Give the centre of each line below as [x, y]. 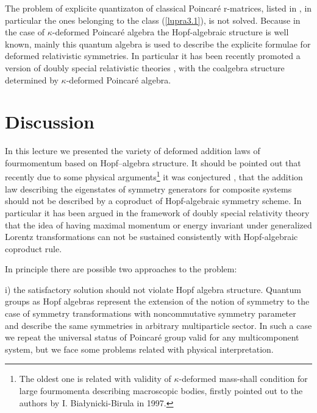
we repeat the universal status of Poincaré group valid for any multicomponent [152, 337]
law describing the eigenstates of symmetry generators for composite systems [148, 189]
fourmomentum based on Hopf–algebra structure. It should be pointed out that [153, 162]
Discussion [50, 122]
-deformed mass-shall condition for [243, 379]
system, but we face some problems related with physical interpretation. [139, 349]
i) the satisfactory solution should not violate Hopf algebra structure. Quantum [153, 289]
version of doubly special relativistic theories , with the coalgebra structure [145, 67]
